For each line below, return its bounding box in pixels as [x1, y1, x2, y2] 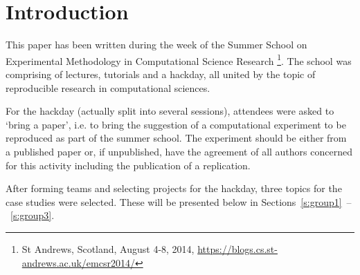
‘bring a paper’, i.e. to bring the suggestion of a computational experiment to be [6, 117, 346, 131]
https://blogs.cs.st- [197, 241, 278, 256]
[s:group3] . [10, 208, 55, 222]
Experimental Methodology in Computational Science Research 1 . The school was [6, 51, 352, 68]
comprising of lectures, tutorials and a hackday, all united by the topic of [6, 66, 316, 81]
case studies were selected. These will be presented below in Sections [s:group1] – [6, 194, 352, 209]
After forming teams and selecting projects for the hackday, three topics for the [6, 181, 342, 196]
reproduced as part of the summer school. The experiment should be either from [6, 131, 347, 145]
